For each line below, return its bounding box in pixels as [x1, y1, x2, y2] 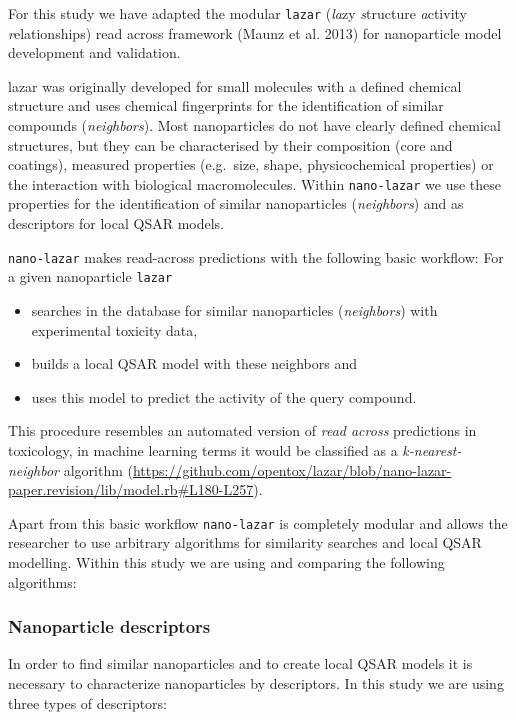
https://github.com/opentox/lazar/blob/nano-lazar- [132, 459, 452, 480]
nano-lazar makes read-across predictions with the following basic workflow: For [8, 246, 504, 267]
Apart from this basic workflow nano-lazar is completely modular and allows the [8, 512, 508, 533]
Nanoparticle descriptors [8, 614, 211, 639]
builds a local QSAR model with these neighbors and [31, 353, 358, 374]
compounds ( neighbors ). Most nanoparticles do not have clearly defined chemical [8, 115, 501, 136]
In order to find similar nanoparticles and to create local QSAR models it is [8, 653, 473, 674]
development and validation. [8, 42, 181, 63]
